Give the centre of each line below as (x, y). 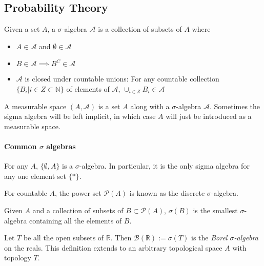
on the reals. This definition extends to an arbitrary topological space (113, 247)
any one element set (35, 176)
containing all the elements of (76, 220)
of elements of (88, 88)
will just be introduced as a (209, 116)
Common (21, 146)
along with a (150, 106)
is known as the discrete (167, 193)
